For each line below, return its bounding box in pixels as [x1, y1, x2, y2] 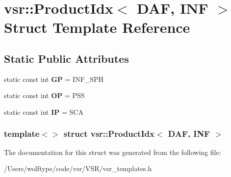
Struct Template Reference [4, 17, 190, 37]
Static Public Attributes [4, 51, 129, 66]
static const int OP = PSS [4, 90, 85, 101]
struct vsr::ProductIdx [63, 127, 154, 140]
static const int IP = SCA [4, 106, 83, 117]
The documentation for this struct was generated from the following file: [4, 147, 221, 157]
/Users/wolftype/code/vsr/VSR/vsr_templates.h [4, 163, 152, 174]
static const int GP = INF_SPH [4, 74, 104, 84]
